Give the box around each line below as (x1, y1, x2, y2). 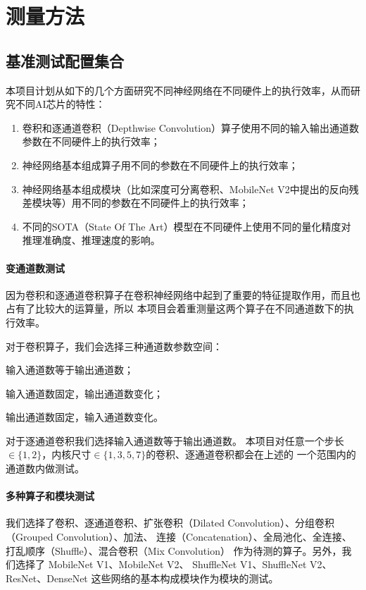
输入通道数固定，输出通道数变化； (6, 386, 163, 400)
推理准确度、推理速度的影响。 (22, 233, 160, 247)
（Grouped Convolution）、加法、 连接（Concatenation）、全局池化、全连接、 (6, 529, 352, 544)
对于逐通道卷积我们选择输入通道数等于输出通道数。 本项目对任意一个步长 (6, 433, 344, 448)
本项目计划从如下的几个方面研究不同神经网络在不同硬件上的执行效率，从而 (6, 82, 351, 97)
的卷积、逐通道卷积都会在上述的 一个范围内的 (146, 447, 356, 462)
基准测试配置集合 (6, 49, 124, 71)
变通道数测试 (6, 260, 65, 275)
